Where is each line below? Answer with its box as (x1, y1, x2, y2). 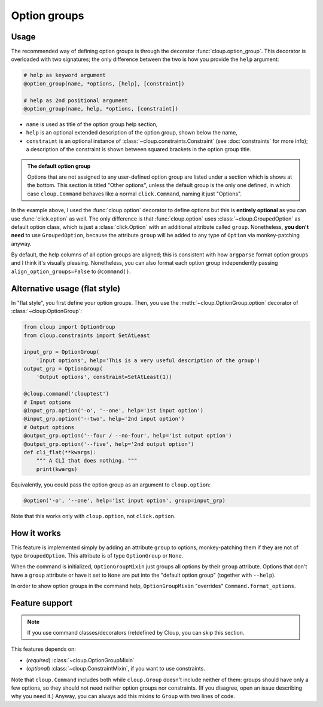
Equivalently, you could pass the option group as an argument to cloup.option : (11, 481, 211, 488)
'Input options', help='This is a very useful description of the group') (36, 357, 260, 364)
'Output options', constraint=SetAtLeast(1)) (36, 374, 172, 381)
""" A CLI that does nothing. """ (36, 457, 138, 464)
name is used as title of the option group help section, (26, 120, 158, 128)
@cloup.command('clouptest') (23, 390, 109, 397)
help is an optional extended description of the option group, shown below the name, (26, 129, 237, 136)
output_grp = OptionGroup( (23, 365, 103, 372)
